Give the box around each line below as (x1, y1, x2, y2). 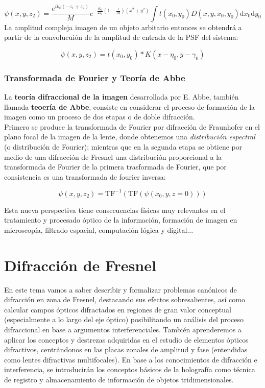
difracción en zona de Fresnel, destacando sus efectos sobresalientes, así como (4, 294, 245, 305)
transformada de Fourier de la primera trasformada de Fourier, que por (4, 161, 227, 172)
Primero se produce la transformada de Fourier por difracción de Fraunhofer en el (4, 121, 260, 132)
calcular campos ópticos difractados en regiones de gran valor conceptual (4, 304, 231, 314)
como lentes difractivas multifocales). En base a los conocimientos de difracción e (4, 354, 257, 365)
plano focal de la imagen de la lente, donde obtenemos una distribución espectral (4, 131, 255, 142)
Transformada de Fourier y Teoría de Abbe (4, 71, 185, 84)
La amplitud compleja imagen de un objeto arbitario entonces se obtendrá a (4, 21, 242, 32)
